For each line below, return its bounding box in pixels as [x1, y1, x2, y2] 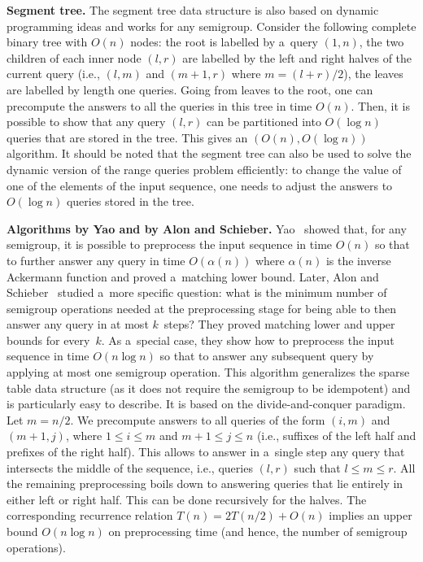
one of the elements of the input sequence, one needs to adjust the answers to [7, 176, 393, 194]
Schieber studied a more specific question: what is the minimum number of [7, 284, 387, 301]
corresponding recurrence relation [7, 507, 173, 524]
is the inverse [325, 251, 391, 268]
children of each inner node [7, 49, 142, 66]
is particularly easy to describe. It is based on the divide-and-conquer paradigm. [7, 395, 406, 412]
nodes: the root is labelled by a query [130, 33, 319, 50]
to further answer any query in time [7, 251, 185, 268]
